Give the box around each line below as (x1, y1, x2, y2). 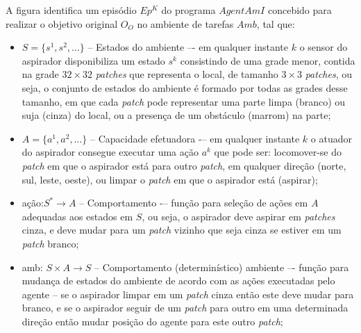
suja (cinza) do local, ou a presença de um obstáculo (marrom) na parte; (22, 108, 331, 122)
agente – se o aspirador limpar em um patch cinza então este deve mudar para (22, 286, 354, 301)
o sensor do (299, 40, 348, 54)
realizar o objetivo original (6, 16, 118, 31)
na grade (22, 67, 59, 81)
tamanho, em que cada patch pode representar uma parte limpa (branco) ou (22, 94, 346, 108)
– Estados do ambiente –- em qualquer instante (87, 40, 289, 54)
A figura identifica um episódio (6, 3, 137, 17)
